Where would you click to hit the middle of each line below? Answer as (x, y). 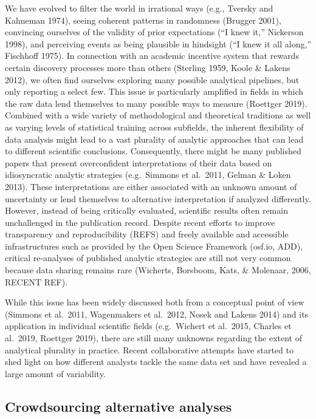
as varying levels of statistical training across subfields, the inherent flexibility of (154, 127)
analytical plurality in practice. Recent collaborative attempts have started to (149, 349)
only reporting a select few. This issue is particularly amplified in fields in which (154, 91)
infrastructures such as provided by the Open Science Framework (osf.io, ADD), (154, 246)
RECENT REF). (36, 281)
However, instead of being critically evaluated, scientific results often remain (146, 210)
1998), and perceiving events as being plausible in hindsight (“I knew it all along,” (158, 43)
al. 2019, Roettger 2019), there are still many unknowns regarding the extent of (153, 338)
